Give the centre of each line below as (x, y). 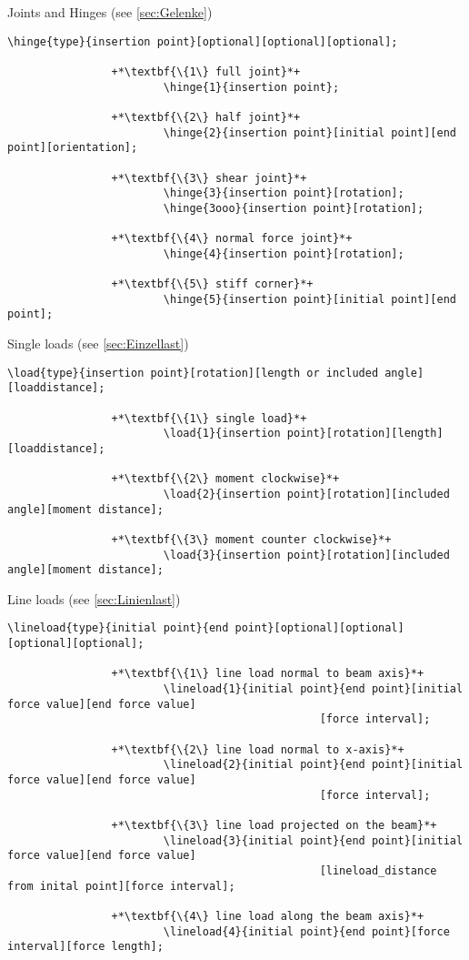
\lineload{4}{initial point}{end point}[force (306, 931)
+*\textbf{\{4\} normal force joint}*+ (232, 239)
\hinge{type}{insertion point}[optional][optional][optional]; (203, 41)
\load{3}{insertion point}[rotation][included (306, 555)
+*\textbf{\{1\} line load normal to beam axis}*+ (268, 674)
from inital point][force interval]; (121, 886)
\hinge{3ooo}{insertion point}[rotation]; (294, 208)
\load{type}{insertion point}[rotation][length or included (193, 373)
